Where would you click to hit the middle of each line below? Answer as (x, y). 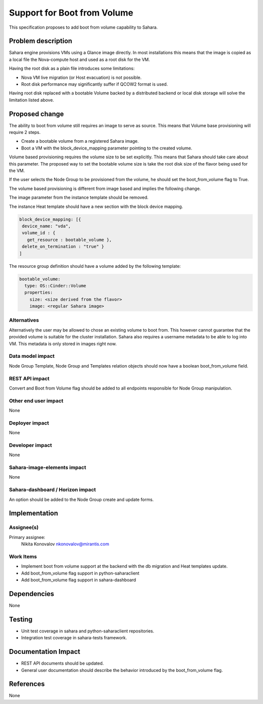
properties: (39, 293)
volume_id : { (39, 233)
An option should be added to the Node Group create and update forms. (81, 500)
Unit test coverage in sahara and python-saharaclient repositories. (88, 631)
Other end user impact (36, 401)
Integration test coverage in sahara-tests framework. (74, 638)
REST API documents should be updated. (63, 663)
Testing (21, 619)
